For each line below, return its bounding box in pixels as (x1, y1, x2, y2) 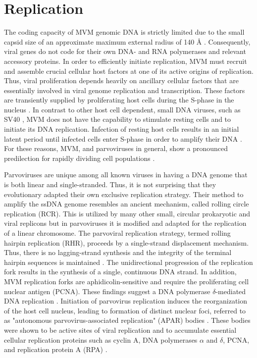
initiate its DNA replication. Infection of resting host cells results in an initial (4, 124, 239, 134)
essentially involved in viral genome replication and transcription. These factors (4, 85, 245, 95)
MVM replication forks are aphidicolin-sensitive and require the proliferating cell (4, 276, 249, 286)
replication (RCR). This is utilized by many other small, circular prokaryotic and (4, 208, 251, 218)
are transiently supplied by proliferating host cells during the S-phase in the (4, 95, 234, 105)
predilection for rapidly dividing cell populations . (4, 153, 155, 163)
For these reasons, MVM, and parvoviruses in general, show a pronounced (4, 143, 228, 153)
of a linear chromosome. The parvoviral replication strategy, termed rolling (4, 228, 231, 238)
